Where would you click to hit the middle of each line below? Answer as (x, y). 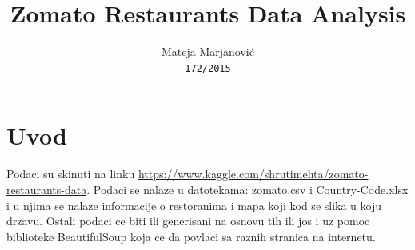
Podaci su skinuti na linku (71, 174)
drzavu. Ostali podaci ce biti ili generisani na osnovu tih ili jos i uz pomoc (188, 221)
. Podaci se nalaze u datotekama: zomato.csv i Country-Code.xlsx (247, 189)
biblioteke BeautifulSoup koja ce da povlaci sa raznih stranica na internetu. (191, 236)
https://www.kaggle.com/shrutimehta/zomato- (253, 174)
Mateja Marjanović (208, 52)
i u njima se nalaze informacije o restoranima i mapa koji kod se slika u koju (194, 205)
